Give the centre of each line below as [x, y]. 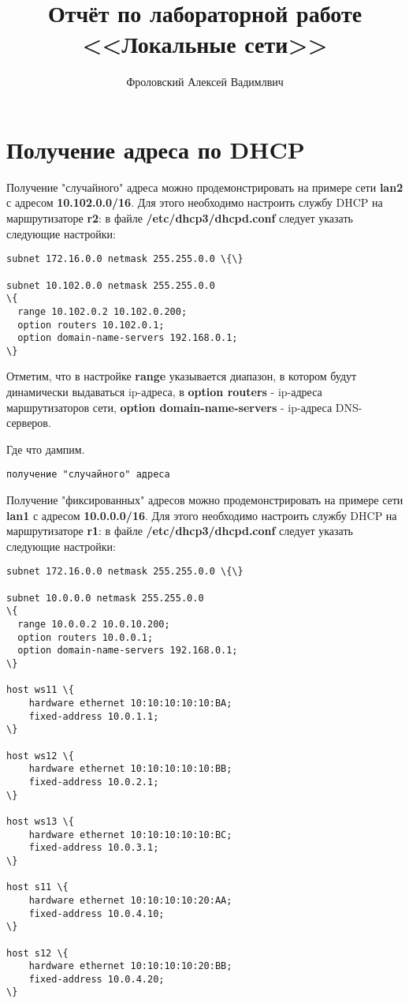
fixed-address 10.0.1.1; [94, 716]
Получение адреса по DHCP [156, 149]
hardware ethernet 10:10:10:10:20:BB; [130, 966]
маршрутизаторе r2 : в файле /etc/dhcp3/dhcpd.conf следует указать [180, 218]
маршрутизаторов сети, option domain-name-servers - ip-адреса [169, 407]
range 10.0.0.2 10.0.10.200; [94, 625]
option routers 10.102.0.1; [91, 325]
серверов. [29, 423]
